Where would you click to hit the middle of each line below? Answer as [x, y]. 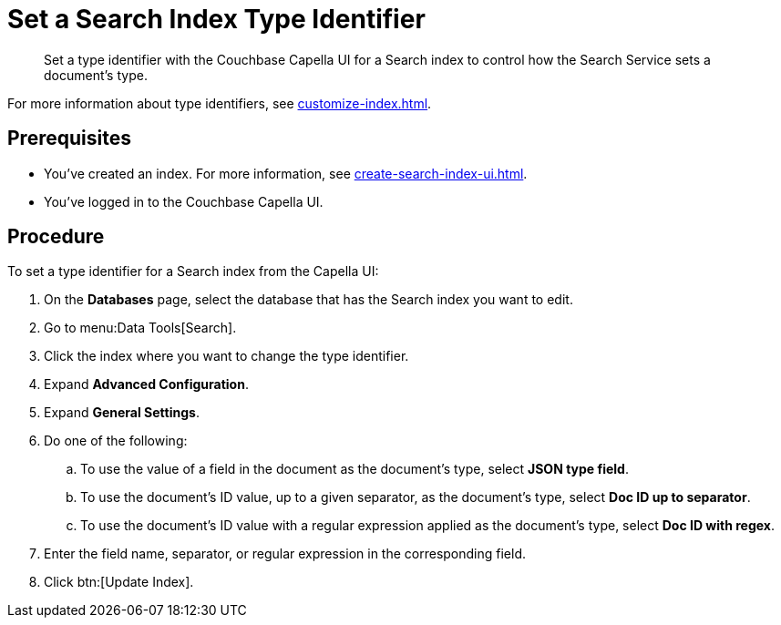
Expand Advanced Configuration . [146, 384]
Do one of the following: [116, 441]
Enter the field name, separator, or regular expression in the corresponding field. [285, 554]
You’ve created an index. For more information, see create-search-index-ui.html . [286, 173]
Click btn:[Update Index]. [119, 582]
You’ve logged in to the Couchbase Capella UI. [184, 201]
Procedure [56, 237]
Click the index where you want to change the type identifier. [226, 356]
